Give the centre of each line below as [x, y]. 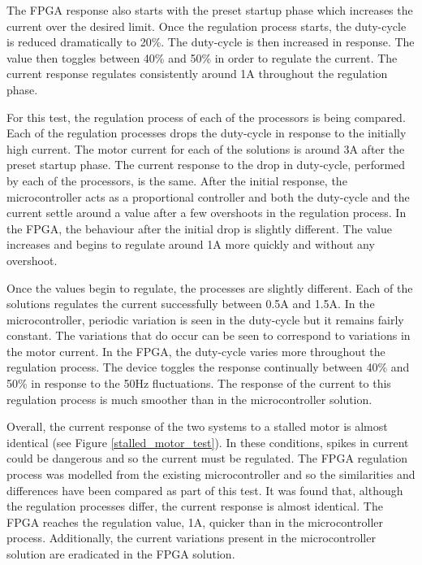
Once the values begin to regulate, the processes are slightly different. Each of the [210, 287]
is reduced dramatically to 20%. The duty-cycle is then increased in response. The [211, 42]
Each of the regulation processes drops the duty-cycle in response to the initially [207, 133]
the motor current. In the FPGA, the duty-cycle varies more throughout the [196, 351]
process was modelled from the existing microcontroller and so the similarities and [211, 474]
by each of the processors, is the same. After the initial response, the [177, 180]
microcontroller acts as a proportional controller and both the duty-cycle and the [208, 196]
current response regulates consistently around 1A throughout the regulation [197, 74]
